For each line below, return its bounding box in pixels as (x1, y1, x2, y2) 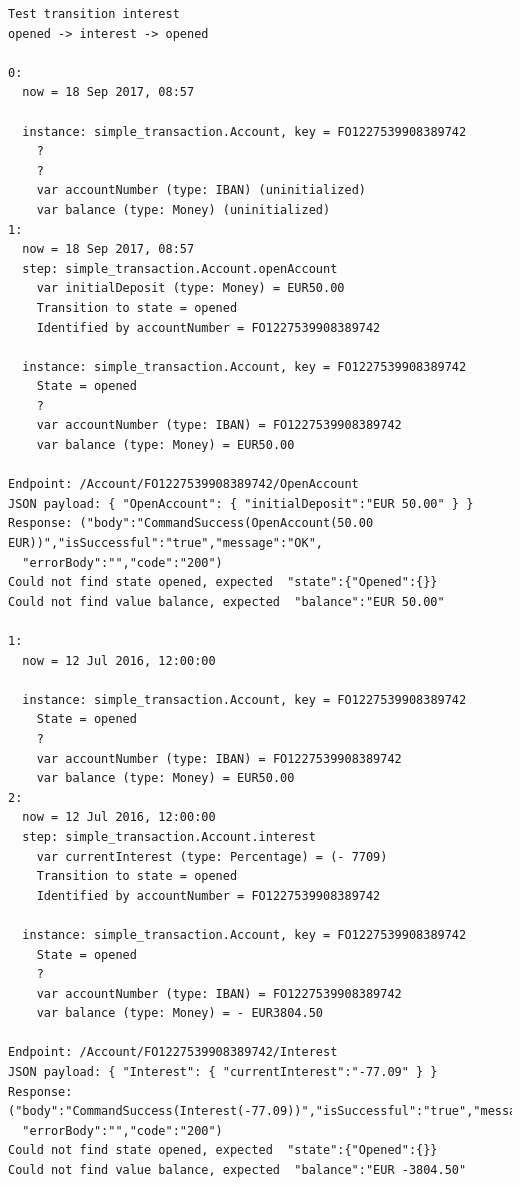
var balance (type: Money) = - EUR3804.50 (36, 1006, 323, 1021)
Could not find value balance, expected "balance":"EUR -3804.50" (8, 1163, 467, 1178)
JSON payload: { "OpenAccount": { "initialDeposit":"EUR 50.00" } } (8, 496, 474, 511)
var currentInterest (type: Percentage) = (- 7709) (36, 849, 388, 864)
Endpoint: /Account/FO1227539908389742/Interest (8, 1045, 338, 1060)
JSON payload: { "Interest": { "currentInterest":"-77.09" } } (8, 1065, 438, 1080)
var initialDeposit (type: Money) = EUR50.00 (36, 281, 345, 296)
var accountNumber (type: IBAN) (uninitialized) (36, 183, 366, 198)
